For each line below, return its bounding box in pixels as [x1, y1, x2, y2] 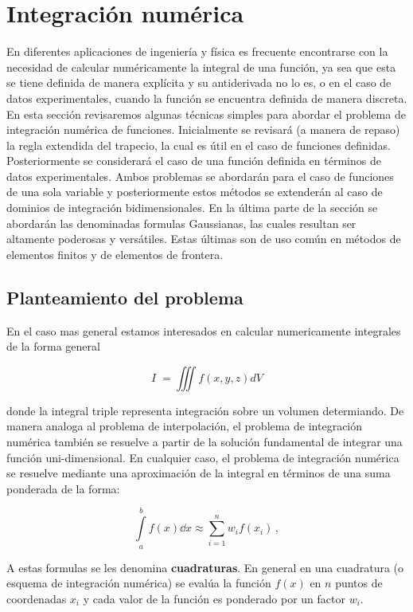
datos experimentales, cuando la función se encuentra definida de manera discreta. [6, 89, 407, 106]
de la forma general [6, 338, 100, 355]
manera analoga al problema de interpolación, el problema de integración [6, 418, 363, 434]
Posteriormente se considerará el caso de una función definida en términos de [6, 152, 381, 169]
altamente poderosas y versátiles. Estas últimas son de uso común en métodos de [6, 230, 401, 247]
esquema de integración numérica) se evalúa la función [6, 575, 271, 591]
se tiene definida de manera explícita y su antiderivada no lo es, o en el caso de [6, 74, 392, 91]
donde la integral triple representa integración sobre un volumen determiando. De [6, 402, 404, 418]
